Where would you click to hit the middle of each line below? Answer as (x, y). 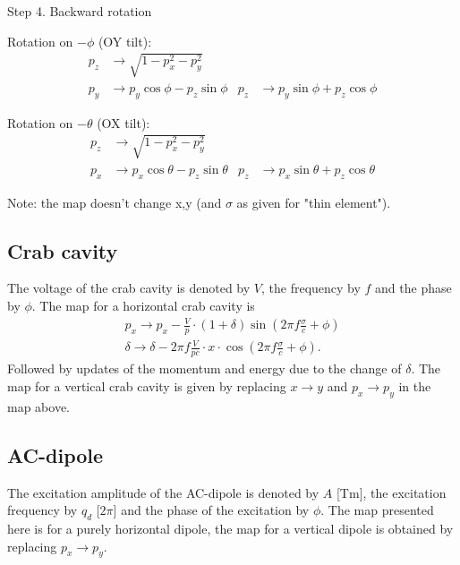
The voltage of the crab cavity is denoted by (129, 288)
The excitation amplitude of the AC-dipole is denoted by (163, 492)
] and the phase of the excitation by (211, 510)
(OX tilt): (124, 122)
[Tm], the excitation (391, 492)
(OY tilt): (125, 41)
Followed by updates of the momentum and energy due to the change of (204, 368)
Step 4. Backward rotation (80, 11)
